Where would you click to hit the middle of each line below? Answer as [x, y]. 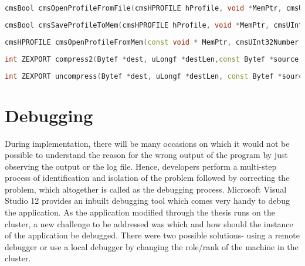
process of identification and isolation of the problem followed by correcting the [147, 178]
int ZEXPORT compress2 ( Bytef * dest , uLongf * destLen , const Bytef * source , [154, 59]
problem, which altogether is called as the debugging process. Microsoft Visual [146, 189]
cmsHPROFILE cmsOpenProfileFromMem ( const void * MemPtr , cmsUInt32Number [152, 42]
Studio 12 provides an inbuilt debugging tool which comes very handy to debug [148, 201]
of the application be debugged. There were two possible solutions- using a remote [152, 235]
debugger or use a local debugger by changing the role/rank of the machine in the [152, 246]
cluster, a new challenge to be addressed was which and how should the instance [149, 223]
